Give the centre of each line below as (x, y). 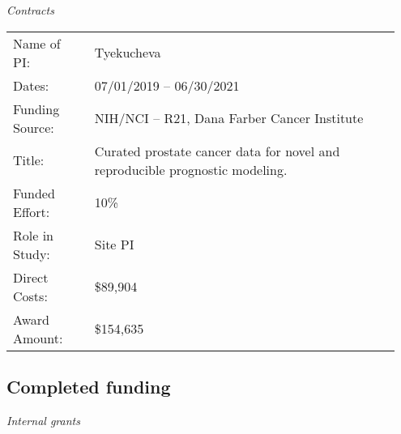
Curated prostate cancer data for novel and (217, 151)
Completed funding (89, 386)
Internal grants (43, 420)
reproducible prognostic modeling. (191, 169)
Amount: (38, 338)
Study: (32, 253)
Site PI (114, 245)
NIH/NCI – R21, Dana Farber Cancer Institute (229, 118)
